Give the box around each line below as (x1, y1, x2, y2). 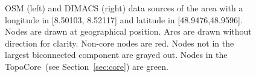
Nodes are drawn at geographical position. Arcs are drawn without (5, 25, 252, 38)
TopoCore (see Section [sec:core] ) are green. (5, 60, 168, 72)
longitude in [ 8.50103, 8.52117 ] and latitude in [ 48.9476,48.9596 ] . (5, 13, 243, 26)
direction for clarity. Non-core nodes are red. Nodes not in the (5, 36, 234, 49)
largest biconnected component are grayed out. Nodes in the (5, 48, 228, 61)
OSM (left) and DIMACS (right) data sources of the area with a (5, 2, 243, 14)
